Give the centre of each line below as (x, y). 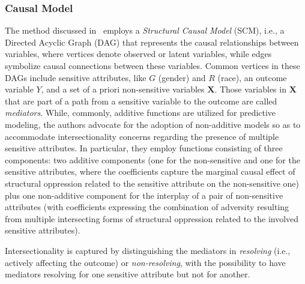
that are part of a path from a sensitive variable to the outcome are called (141, 101)
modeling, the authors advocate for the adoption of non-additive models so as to (153, 124)
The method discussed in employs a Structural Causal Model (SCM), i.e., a (145, 30)
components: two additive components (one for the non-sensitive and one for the (152, 159)
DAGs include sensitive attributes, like (76, 77)
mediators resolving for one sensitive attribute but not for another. (128, 274)
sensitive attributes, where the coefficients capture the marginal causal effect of (150, 171)
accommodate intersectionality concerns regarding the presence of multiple (142, 136)
